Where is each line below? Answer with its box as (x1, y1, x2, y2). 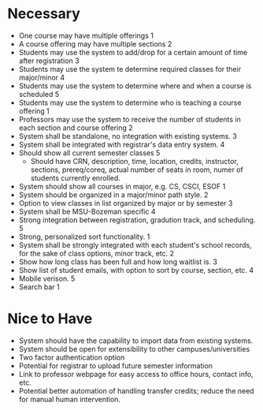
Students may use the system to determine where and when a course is (18, 80, 252, 91)
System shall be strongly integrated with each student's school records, (18, 240, 253, 249)
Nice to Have (7, 310, 93, 328)
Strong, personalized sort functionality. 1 (18, 232, 150, 241)
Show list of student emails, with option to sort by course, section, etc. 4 (18, 265, 254, 274)
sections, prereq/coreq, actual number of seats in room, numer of (30, 165, 243, 174)
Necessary (7, 5, 80, 23)
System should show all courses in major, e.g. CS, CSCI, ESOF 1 (18, 181, 226, 191)
